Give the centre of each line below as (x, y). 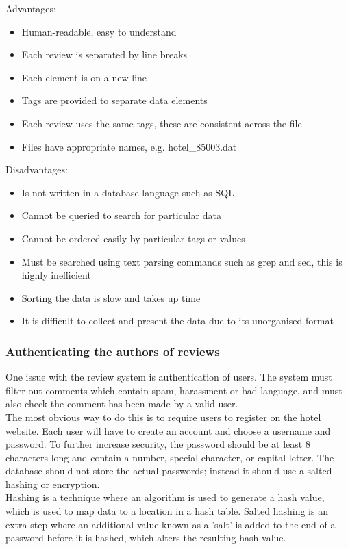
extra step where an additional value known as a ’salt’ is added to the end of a (171, 524)
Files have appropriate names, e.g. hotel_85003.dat (129, 146)
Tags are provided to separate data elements (114, 100)
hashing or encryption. (53, 484)
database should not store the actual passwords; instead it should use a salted (169, 471)
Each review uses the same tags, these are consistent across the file (162, 123)
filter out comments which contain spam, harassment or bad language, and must (174, 390)
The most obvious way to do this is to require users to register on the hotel (163, 417)
